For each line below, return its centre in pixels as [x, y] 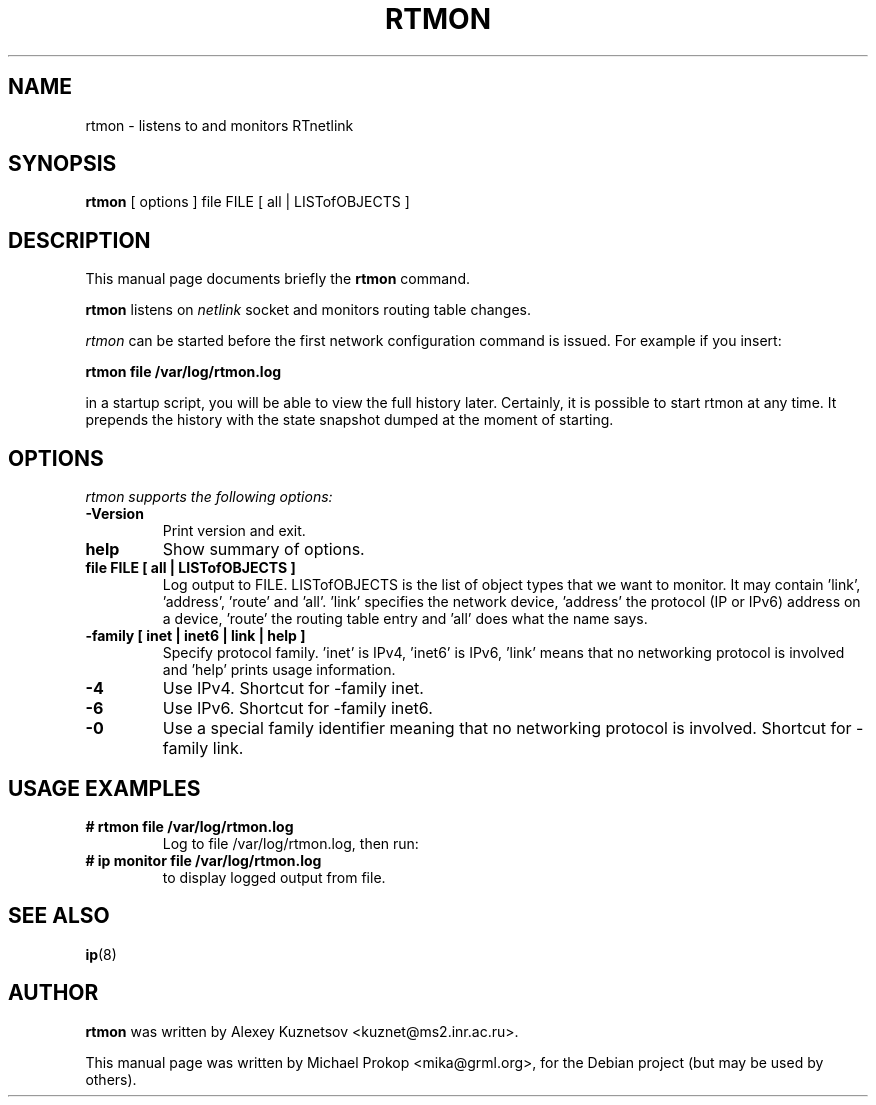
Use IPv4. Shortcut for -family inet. [293, 688]
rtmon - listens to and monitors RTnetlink [219, 125]
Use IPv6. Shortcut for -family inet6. [297, 708]
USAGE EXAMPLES [104, 788]
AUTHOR [53, 993]
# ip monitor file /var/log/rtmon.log [203, 860]
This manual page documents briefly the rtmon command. [277, 279]
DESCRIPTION [79, 240]
